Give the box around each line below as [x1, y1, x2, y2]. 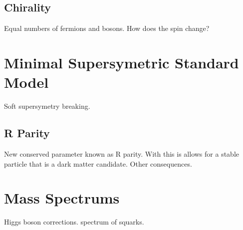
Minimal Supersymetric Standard [4, 52, 239, 72]
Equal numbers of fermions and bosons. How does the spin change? [4, 23, 210, 33]
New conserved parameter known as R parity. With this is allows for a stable [4, 148, 239, 159]
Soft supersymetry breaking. [4, 101, 90, 111]
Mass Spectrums [4, 188, 120, 208]
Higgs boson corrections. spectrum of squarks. [4, 217, 144, 227]
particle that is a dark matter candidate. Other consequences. [4, 158, 192, 169]
